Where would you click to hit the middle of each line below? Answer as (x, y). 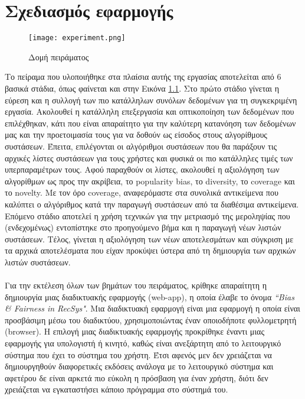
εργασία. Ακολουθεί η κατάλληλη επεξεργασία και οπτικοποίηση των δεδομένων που (150, 111)
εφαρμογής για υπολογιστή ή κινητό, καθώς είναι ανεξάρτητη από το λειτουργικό (143, 343)
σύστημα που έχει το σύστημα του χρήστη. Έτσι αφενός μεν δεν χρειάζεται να (138, 354)
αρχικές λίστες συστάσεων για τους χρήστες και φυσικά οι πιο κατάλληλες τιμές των (149, 158)
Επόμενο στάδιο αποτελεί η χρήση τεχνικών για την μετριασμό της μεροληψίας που (147, 215)
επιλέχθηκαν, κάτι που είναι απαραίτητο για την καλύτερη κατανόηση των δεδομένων (150, 123)
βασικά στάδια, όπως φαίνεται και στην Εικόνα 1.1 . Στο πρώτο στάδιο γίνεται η (142, 88)
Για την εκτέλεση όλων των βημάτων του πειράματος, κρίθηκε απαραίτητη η (136, 285)
